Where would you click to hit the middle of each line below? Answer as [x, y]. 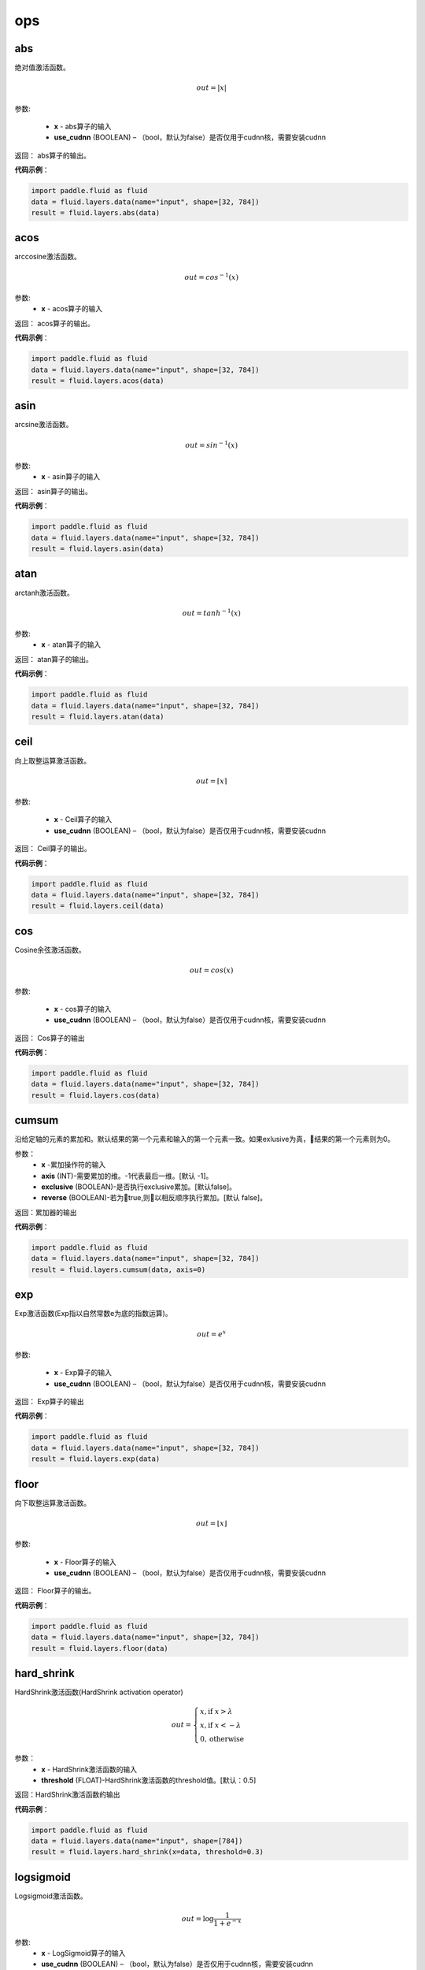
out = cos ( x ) [211, 970]
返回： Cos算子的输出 [50, 1038]
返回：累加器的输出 [46, 1212]
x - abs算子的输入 [83, 127]
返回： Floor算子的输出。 [55, 1591]
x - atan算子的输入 [71, 645]
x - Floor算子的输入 [85, 1562]
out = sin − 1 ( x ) [212, 444]
